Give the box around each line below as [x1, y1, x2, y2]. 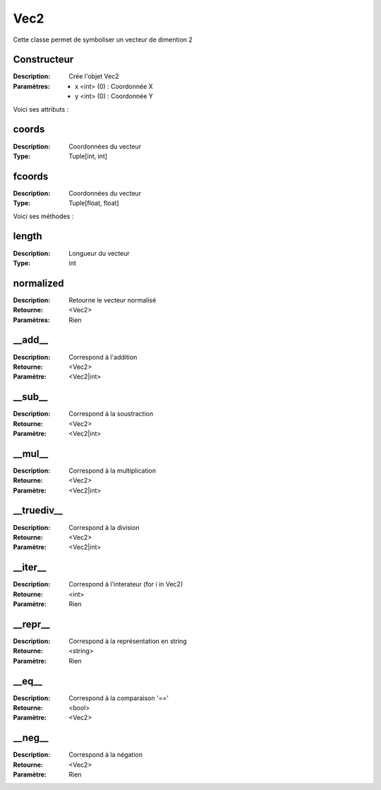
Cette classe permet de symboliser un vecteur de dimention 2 [13, 35, 193, 44]
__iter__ [13, 562, 47, 574]
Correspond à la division [68, 523, 140, 531]
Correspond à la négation [68, 750, 143, 759]
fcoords [13, 170, 49, 182]
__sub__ [13, 391, 49, 403]
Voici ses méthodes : [13, 212, 74, 220]
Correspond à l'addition [68, 353, 138, 361]
